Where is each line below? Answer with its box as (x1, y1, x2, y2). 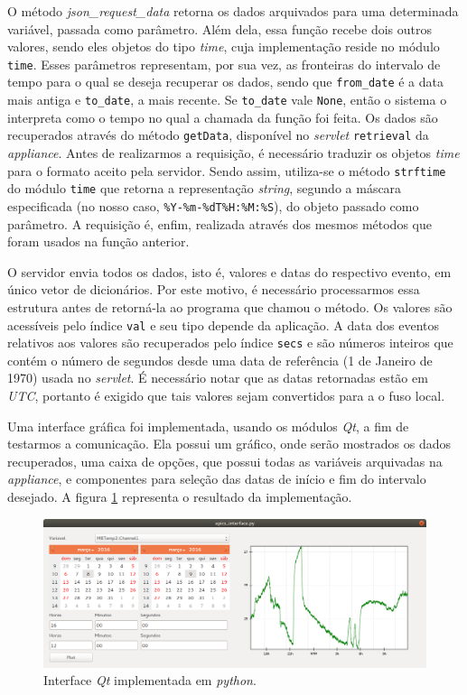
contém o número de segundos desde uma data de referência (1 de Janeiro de (7, 350, 433, 369)
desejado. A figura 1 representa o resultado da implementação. (7, 487, 352, 505)
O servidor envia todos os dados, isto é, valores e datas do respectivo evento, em (7, 262, 452, 281)
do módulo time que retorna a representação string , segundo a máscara (7, 179, 402, 198)
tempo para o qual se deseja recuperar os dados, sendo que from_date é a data (7, 72, 444, 91)
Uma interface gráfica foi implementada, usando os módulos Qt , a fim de (7, 416, 409, 435)
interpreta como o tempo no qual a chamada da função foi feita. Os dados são (7, 107, 438, 126)
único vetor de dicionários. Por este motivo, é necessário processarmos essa (7, 280, 420, 299)
